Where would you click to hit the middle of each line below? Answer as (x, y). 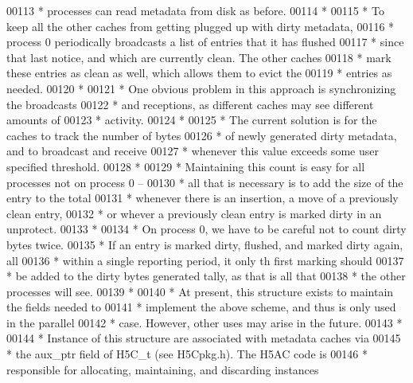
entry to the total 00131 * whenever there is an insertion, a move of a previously (203, 198)
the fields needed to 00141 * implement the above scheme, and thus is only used (201, 307)
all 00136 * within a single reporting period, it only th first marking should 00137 (205, 260)
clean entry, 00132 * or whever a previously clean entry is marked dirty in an (194, 213)
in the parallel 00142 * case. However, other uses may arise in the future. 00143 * (205, 322)
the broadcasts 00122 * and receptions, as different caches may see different (190, 104)
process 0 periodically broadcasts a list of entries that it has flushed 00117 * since (205, 42)
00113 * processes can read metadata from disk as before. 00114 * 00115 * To (195, 10)
